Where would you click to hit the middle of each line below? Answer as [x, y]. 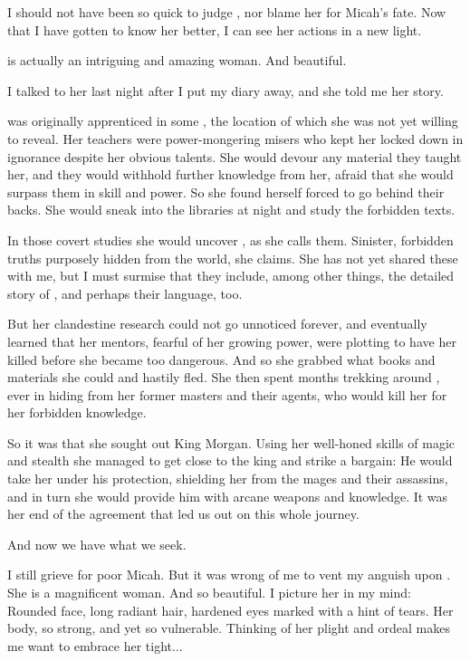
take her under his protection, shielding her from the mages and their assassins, [228, 479]
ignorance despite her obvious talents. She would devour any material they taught [235, 156]
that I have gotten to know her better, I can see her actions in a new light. [215, 29]
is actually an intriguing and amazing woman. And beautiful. [177, 60]
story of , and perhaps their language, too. [125, 293]
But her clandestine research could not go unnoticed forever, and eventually [217, 324]
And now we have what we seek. [97, 544]
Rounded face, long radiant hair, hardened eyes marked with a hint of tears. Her [230, 610]
